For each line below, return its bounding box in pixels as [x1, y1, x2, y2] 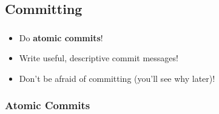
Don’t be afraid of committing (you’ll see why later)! [19, 72, 215, 84]
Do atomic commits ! [19, 31, 103, 44]
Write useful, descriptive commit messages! [19, 52, 178, 64]
